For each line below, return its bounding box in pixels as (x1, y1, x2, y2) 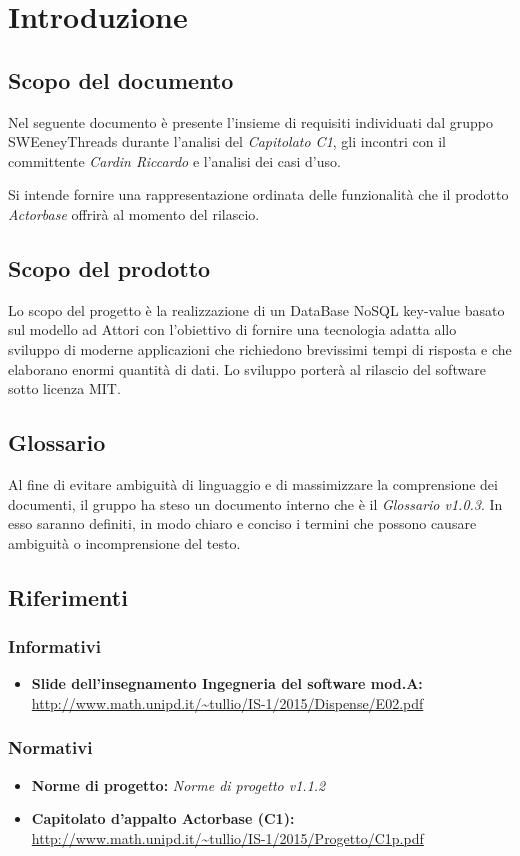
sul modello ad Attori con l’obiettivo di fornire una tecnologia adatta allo (8, 319, 457, 340)
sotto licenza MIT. (8, 378, 121, 399)
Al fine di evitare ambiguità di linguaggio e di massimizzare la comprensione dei (8, 473, 498, 494)
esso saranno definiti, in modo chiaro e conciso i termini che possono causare (8, 513, 477, 534)
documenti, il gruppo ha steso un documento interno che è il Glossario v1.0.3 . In (8, 493, 503, 514)
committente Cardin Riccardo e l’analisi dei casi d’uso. (8, 150, 341, 171)
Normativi (8, 735, 93, 760)
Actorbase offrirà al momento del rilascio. (8, 203, 260, 224)
